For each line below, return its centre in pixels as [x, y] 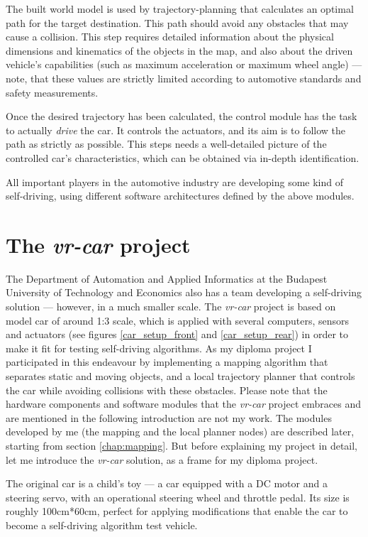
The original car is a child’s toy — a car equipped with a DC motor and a [167, 483]
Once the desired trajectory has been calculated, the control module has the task [182, 116]
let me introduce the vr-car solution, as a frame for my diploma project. [162, 459]
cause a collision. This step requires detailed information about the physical [170, 37]
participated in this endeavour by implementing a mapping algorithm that [167, 362]
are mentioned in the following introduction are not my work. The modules [169, 417]
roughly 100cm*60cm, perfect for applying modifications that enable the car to [177, 511]
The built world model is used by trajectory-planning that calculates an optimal [180, 9]
